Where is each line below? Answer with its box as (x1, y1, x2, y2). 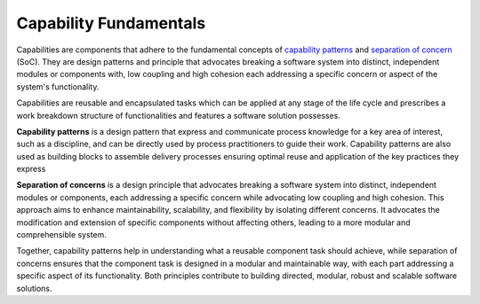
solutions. (16, 283, 52, 293)
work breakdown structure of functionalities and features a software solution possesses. (16, 110, 341, 121)
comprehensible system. (16, 230, 107, 240)
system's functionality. (16, 81, 100, 92)
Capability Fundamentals (16, 13, 206, 33)
